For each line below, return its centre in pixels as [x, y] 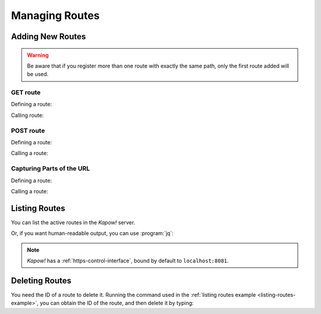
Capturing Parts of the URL [51, 169]
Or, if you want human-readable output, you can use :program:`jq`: [92, 233]
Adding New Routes [48, 37]
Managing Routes [56, 15]
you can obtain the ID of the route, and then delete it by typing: [117, 303]
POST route [28, 131]
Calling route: [27, 115]
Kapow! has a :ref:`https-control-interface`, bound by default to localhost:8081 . [128, 261]
